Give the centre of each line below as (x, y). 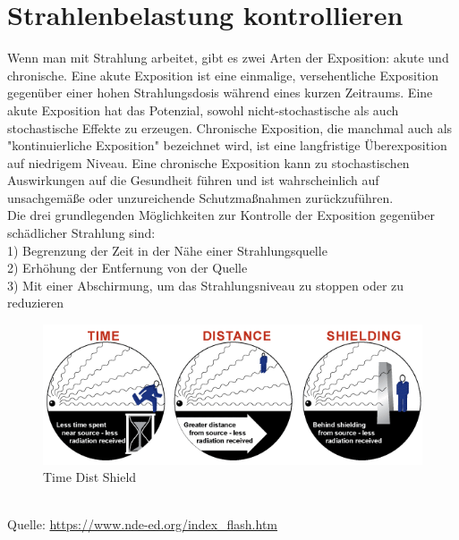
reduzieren (36, 303)
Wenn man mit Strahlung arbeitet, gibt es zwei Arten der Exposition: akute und (228, 58)
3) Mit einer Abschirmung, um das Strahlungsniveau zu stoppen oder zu (206, 285)
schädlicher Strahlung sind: (81, 233)
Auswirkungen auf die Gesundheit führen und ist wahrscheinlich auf (193, 180)
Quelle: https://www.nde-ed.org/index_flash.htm (143, 524)
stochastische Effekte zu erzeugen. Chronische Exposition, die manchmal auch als (230, 127)
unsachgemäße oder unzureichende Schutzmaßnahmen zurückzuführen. (200, 197)
